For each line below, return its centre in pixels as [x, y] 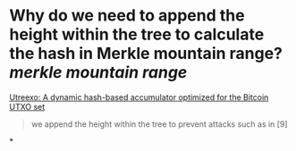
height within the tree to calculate [137, 34]
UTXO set [27, 106]
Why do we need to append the [127, 16]
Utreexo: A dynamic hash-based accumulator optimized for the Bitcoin [139, 97]
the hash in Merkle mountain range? [146, 54]
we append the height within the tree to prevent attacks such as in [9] [159, 124]
